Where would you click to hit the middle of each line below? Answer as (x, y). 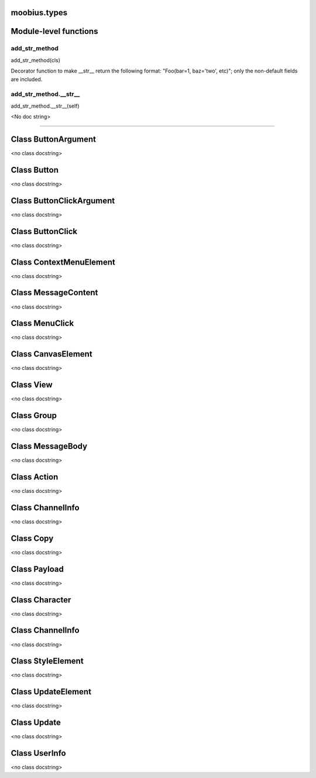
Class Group (34, 416)
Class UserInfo (39, 753)
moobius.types (39, 13)
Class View (32, 385)
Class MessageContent (54, 293)
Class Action (35, 477)
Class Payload (37, 569)
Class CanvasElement (52, 354)
